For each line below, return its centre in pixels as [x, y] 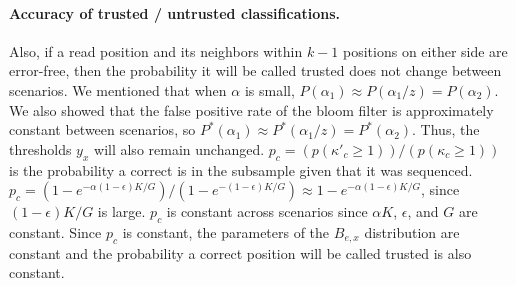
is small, [269, 89]
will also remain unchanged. [179, 148]
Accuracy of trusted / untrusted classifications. [175, 12]
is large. [121, 211]
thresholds [40, 148]
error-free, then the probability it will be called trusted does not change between [255, 70]
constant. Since [55, 231]
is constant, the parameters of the [226, 231]
